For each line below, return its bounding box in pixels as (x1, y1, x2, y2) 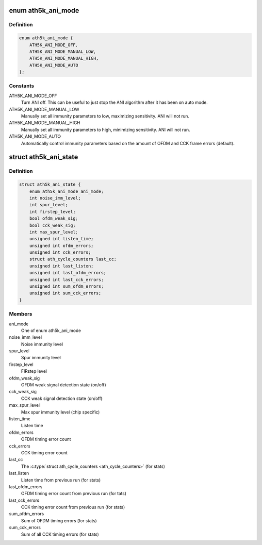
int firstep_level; (29, 209, 76, 215)
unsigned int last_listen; (29, 263, 94, 269)
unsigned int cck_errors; (29, 250, 91, 255)
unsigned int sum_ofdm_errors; (29, 284, 104, 289)
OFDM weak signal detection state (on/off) (21, 382, 106, 388)
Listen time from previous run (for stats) (21, 477, 101, 483)
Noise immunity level (21, 341, 63, 347)
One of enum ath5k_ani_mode (21, 328, 81, 333)
